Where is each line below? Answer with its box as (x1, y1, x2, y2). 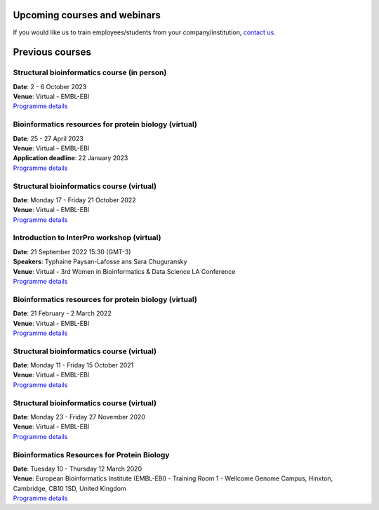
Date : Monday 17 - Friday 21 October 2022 (13, 195, 136, 204)
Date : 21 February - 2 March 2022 (13, 309, 112, 318)
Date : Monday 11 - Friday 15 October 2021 (13, 361, 134, 370)
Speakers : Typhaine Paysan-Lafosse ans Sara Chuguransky (13, 257, 187, 266)
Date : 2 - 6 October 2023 (13, 82, 87, 91)
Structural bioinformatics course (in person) (13, 67, 167, 77)
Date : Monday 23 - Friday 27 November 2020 (13, 412, 145, 421)
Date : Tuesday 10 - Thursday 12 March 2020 (13, 464, 142, 473)
